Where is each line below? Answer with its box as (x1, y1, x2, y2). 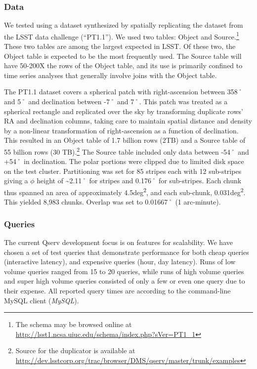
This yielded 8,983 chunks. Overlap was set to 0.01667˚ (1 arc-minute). (4, 197, 221, 207)
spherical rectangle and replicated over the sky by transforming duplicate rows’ (4, 106, 243, 116)
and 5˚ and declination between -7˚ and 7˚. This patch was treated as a (4, 96, 228, 107)
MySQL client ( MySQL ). (4, 295, 79, 305)
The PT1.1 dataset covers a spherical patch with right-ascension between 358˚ (4, 86, 243, 97)
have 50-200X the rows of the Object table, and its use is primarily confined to (4, 60, 243, 71)
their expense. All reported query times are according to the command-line (4, 286, 231, 296)
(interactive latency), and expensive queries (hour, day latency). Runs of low (4, 256, 236, 267)
